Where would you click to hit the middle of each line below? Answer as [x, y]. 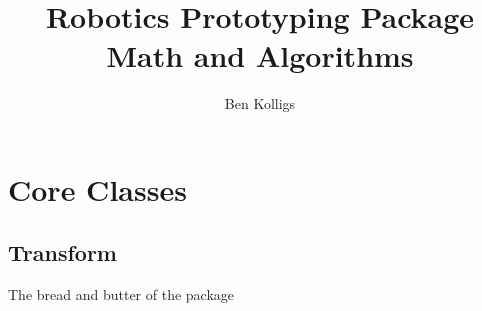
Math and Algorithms [260, 55]
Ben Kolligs [260, 103]
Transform [62, 252]
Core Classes [97, 188]
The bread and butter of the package [121, 294]
